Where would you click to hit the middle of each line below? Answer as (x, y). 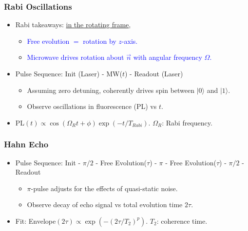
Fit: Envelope (36, 221)
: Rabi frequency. (187, 122)
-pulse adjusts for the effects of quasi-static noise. (104, 188)
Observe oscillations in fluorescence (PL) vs (92, 106)
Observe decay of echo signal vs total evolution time (105, 204)
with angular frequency (168, 57)
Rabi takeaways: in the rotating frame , (73, 25)
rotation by (100, 41)
